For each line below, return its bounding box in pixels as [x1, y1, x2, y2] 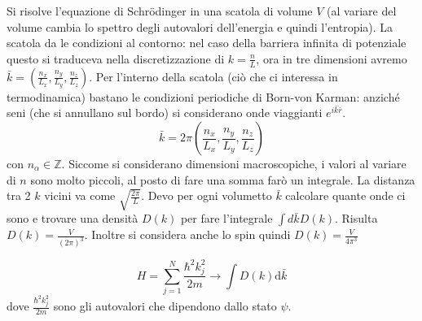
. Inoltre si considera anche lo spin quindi [84, 226, 291, 243]
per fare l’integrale [180, 210, 273, 227]
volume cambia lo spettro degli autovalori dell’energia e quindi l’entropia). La [7, 18, 393, 35]
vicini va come [44, 187, 116, 204]
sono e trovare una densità [7, 210, 138, 227]
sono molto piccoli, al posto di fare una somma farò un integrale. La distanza [30, 171, 415, 188]
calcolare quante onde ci [285, 187, 406, 204]
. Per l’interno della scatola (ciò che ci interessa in [89, 67, 338, 85]
